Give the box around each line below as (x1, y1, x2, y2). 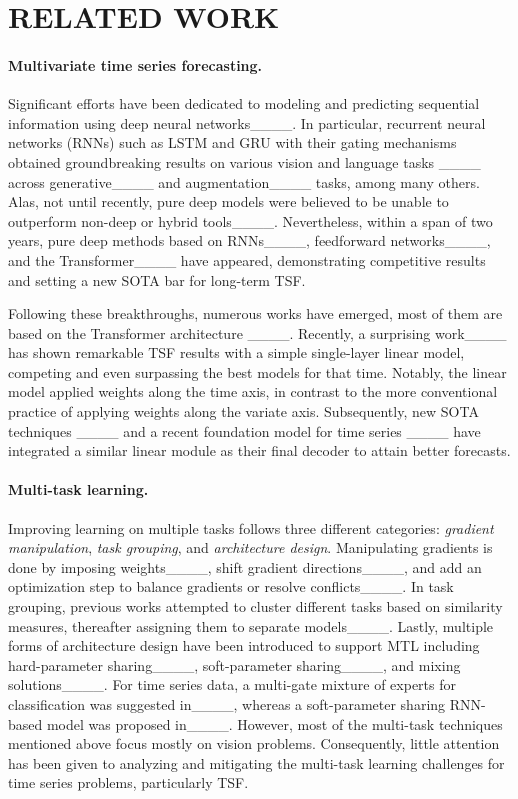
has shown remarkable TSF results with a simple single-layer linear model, (8, 342, 465, 363)
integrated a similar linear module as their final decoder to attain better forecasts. (8, 440, 511, 461)
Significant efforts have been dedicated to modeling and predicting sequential (8, 93, 480, 114)
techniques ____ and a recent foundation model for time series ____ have (8, 420, 481, 441)
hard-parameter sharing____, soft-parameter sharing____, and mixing (8, 654, 461, 675)
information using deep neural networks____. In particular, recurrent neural (8, 112, 486, 133)
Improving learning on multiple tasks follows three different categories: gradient (8, 517, 494, 538)
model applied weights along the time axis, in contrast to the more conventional (8, 381, 498, 402)
